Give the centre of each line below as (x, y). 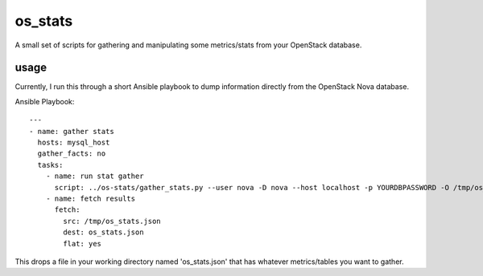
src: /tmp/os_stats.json (112, 221)
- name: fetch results (91, 198)
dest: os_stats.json (103, 232)
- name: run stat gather (95, 176)
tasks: (50, 165)
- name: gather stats (72, 131)
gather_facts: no (72, 154)
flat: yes (83, 244)
